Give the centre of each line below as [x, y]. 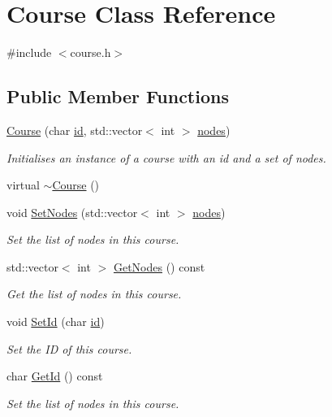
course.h [91, 52]
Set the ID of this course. [69, 348]
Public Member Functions [118, 96]
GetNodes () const [159, 266]
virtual [23, 185]
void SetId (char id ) [56, 321]
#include [29, 52]
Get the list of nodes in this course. [94, 294]
